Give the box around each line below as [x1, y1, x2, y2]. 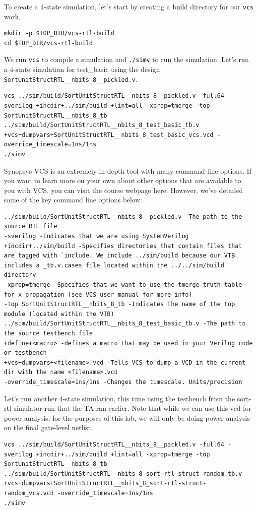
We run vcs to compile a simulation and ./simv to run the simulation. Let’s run [4, 54, 249, 64]
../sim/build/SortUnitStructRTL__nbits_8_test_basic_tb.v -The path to [4, 320, 246, 327]
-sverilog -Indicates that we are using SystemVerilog [4, 233, 189, 240]
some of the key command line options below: [4, 194, 142, 205]
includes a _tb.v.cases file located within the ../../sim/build [4, 261, 224, 269]
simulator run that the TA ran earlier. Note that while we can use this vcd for [13, 403, 252, 413]
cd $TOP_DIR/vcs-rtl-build [4, 39, 93, 47]
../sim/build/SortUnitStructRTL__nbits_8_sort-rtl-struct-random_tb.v [4, 470, 242, 477]
